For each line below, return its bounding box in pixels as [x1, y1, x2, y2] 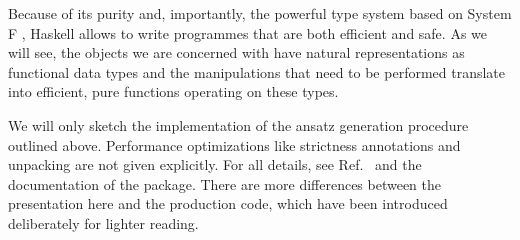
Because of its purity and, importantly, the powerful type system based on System [8, 3, 512, 23]
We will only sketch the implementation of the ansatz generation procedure [8, 114, 469, 135]
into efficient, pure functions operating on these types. [8, 81, 339, 102]
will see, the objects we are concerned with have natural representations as [8, 42, 465, 63]
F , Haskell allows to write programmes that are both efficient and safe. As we [8, 22, 488, 43]
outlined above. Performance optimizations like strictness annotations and [8, 134, 461, 155]
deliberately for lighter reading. [8, 212, 199, 233]
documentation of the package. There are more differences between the [8, 173, 442, 194]
